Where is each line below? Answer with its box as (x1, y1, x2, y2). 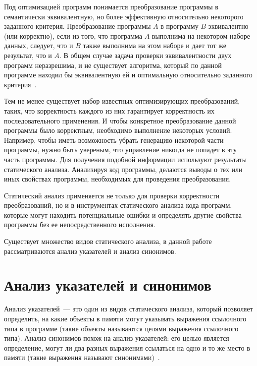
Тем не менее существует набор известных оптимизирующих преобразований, (4, 96, 240, 106)
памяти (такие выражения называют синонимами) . (4, 352, 160, 363)
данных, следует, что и (4, 40, 73, 51)
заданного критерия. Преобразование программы (4, 21, 151, 31)
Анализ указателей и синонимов (4, 275, 211, 295)
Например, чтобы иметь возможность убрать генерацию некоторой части (4, 134, 224, 145)
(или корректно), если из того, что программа (4, 30, 143, 41)
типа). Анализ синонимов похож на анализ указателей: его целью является (4, 333, 229, 343)
